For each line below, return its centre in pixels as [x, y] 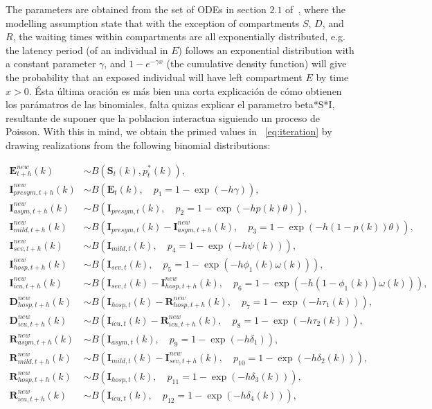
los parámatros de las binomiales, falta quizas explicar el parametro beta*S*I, [170, 104]
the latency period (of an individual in [87, 50]
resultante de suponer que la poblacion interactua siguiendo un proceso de [163, 118]
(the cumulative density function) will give [256, 63]
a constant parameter [51, 63]
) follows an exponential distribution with [266, 50]
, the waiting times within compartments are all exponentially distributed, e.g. [179, 36]
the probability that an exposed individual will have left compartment [154, 77]
